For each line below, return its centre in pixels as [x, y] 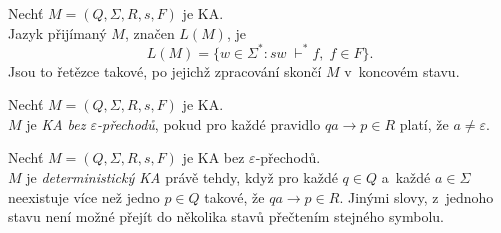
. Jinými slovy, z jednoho [416, 196]
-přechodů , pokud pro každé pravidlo [209, 123]
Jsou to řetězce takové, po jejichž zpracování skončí [165, 70]
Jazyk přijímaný [57, 32]
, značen [149, 32]
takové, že [234, 196]
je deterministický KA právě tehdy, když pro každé [182, 177]
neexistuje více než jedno [84, 196]
